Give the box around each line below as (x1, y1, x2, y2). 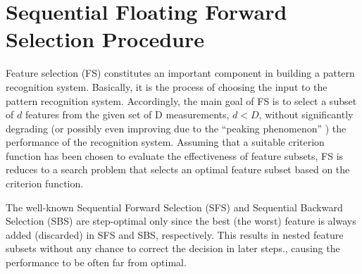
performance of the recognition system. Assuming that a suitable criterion (6, 135, 325, 149)
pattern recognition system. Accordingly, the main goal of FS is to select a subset (6, 93, 357, 108)
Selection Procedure (6, 25, 204, 54)
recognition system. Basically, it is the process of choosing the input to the (6, 79, 327, 94)
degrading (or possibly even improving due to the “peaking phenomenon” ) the (6, 120, 347, 135)
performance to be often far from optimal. (6, 255, 187, 270)
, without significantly (258, 107, 354, 122)
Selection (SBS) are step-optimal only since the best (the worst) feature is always (6, 213, 356, 228)
